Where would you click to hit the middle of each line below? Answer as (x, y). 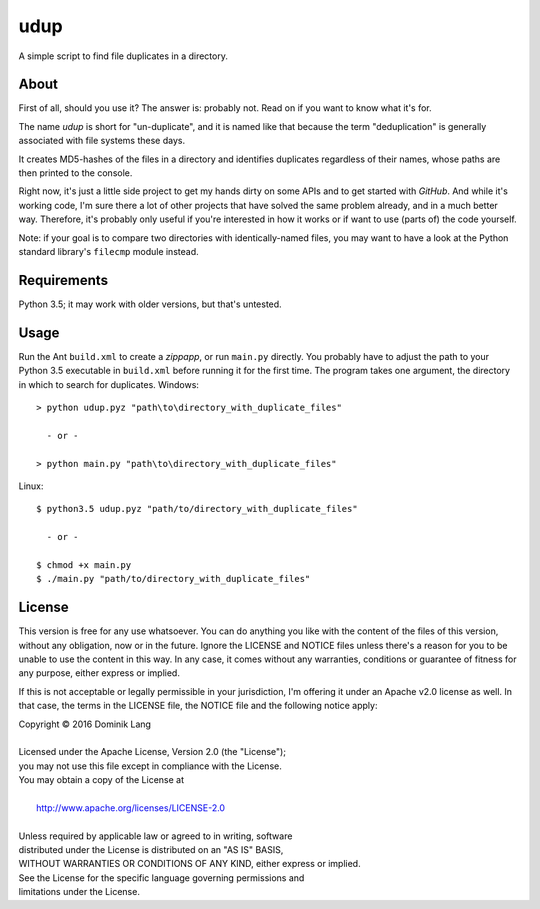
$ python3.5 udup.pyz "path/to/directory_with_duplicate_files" (197, 509)
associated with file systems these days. (101, 141)
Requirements (63, 280)
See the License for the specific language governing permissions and (161, 877)
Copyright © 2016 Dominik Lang (85, 724)
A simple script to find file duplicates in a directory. (123, 56)
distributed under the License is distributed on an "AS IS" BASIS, (151, 850)
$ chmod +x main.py (84, 564)
